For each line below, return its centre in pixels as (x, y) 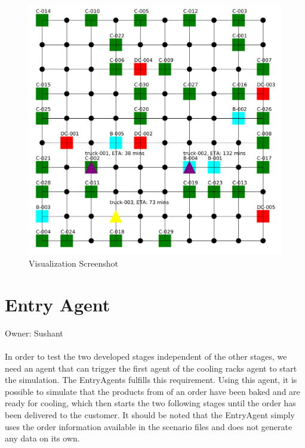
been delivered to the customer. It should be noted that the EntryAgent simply (150, 414)
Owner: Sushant (34, 333)
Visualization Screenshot (73, 263)
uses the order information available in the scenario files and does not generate (149, 426)
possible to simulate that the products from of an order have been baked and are (152, 391)
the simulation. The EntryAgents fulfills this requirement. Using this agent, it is (151, 380)
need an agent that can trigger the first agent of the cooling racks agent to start (151, 368)
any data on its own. (42, 438)
